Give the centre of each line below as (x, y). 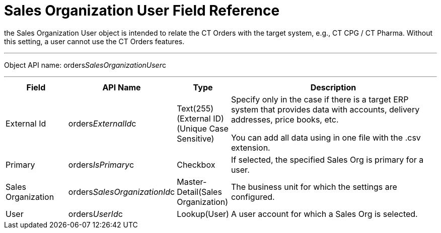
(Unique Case (203, 128)
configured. (253, 197)
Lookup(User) (203, 214)
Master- (192, 182)
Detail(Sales (199, 192)
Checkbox (196, 164)
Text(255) (195, 108)
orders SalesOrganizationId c (122, 192)
